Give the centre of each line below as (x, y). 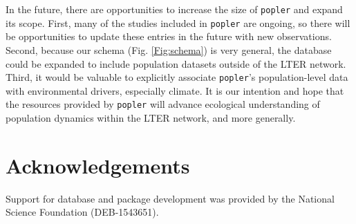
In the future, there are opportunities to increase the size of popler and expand (174, 9)
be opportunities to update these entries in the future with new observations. (169, 36)
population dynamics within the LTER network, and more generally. (151, 118)
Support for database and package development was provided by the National (170, 198)
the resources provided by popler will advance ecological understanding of (163, 104)
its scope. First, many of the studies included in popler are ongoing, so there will (178, 22)
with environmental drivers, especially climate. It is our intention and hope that (175, 90)
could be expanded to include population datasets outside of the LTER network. (176, 63)
